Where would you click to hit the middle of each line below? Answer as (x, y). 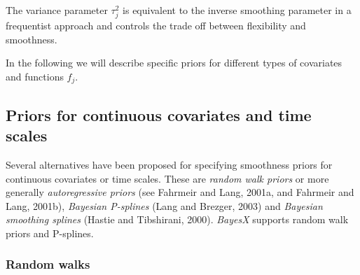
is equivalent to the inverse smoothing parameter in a (237, 10)
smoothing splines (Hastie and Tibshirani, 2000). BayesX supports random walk (177, 219)
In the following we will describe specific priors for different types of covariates (174, 63)
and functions (35, 76)
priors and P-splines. (50, 233)
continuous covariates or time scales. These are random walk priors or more (167, 178)
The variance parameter (57, 10)
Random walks (48, 264)
